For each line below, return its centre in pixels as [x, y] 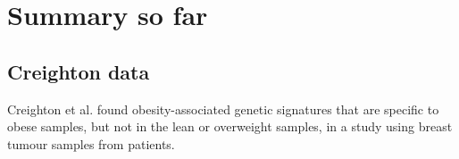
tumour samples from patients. [91, 143]
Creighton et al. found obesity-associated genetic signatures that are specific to [223, 109]
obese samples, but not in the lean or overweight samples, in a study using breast [230, 126]
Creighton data [79, 71]
